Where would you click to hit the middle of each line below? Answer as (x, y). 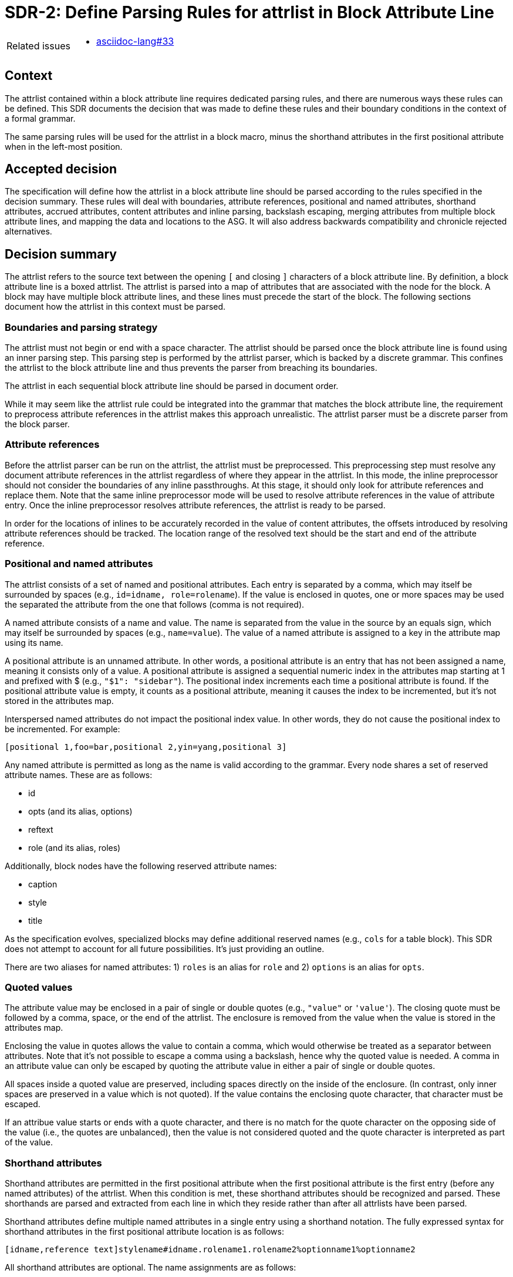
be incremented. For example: (63, 729)
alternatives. (28, 232)
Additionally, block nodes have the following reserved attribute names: (141, 866)
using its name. (34, 642)
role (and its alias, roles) (75, 847)
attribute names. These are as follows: (79, 775)
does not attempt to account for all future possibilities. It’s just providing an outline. (165, 948)
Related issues (38, 46)
